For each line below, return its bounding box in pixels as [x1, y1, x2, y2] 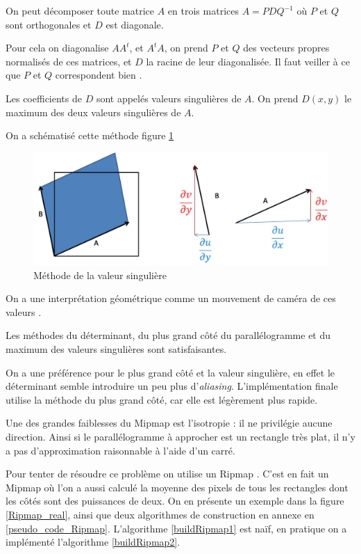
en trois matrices [167, 3, 239, 17]
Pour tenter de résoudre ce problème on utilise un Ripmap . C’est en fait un [6, 466, 329, 481]
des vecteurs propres [243, 40, 330, 55]
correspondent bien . [55, 68, 142, 82]
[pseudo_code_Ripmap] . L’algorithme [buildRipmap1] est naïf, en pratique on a [6, 521, 347, 535]
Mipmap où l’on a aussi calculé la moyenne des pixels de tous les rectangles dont [6, 480, 349, 494]
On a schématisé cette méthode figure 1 [6, 128, 174, 143]
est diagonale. [106, 17, 164, 31]
